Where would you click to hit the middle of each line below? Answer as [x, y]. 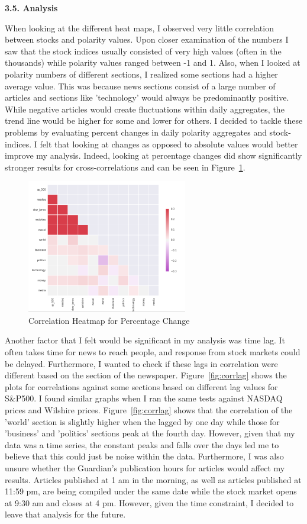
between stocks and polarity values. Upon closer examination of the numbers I [147, 39]
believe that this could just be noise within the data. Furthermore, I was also [144, 456]
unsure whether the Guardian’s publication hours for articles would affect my [145, 467]
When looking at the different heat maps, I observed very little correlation [139, 28]
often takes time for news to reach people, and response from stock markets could [153, 352]
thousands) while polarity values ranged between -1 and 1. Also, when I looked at [153, 62]
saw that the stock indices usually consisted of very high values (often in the [143, 51]
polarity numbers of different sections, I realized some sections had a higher [141, 74]
